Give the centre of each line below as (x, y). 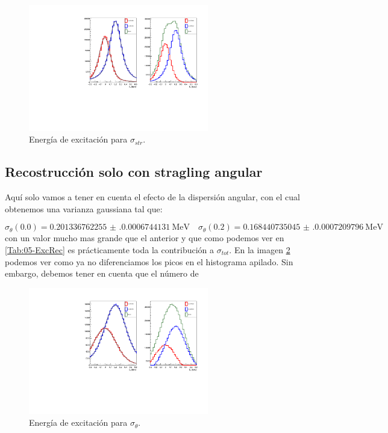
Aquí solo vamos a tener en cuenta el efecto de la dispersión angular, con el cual (152, 197)
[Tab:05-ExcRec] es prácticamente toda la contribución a (110, 249)
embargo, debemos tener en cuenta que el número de (102, 273)
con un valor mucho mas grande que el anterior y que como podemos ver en (145, 238)
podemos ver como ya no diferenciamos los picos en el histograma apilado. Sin (149, 261)
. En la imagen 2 (260, 249)
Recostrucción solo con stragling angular (134, 172)
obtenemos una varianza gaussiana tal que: (84, 208)
